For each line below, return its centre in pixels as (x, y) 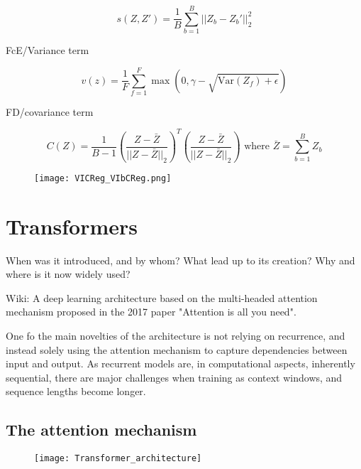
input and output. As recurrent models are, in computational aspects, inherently (180, 363)
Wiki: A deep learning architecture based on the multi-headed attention (162, 297)
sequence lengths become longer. (76, 391)
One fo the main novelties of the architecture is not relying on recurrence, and (176, 336)
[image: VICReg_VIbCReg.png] (103, 178)
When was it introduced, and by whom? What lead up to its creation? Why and (180, 260)
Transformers (72, 226)
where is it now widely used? (68, 274)
